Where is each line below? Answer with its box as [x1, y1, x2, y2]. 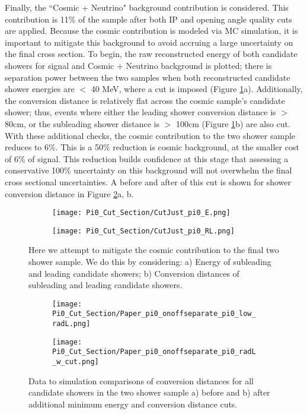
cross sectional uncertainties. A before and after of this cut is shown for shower [5, 175, 292, 188]
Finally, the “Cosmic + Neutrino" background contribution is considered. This [5, 1, 289, 13]
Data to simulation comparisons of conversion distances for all [28, 374, 254, 387]
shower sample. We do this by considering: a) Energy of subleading [28, 255, 271, 267]
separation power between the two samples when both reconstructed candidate [5, 71, 290, 83]
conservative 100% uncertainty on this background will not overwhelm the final [5, 164, 292, 176]
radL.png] [52, 320, 91, 328]
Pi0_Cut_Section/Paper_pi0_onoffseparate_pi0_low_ [52, 309, 256, 318]
